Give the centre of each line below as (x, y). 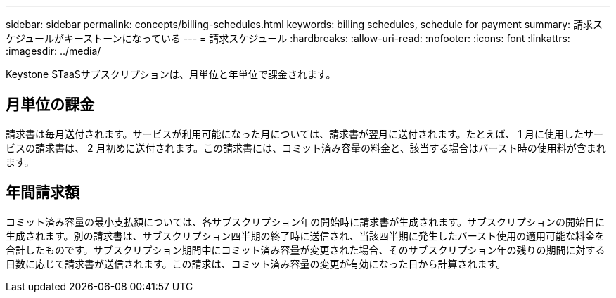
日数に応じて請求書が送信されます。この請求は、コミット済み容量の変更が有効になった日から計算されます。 (256, 264)
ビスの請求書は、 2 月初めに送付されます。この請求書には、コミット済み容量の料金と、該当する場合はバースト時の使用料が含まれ (306, 148)
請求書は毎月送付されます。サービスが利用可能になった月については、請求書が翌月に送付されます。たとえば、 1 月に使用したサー (305, 134)
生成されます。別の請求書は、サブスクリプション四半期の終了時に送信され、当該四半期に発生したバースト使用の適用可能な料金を (306, 235)
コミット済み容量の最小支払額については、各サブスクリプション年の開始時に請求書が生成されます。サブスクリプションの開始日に (305, 221)
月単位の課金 (50, 105)
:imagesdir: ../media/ (53, 51)
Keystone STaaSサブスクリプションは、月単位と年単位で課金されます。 (171, 74)
